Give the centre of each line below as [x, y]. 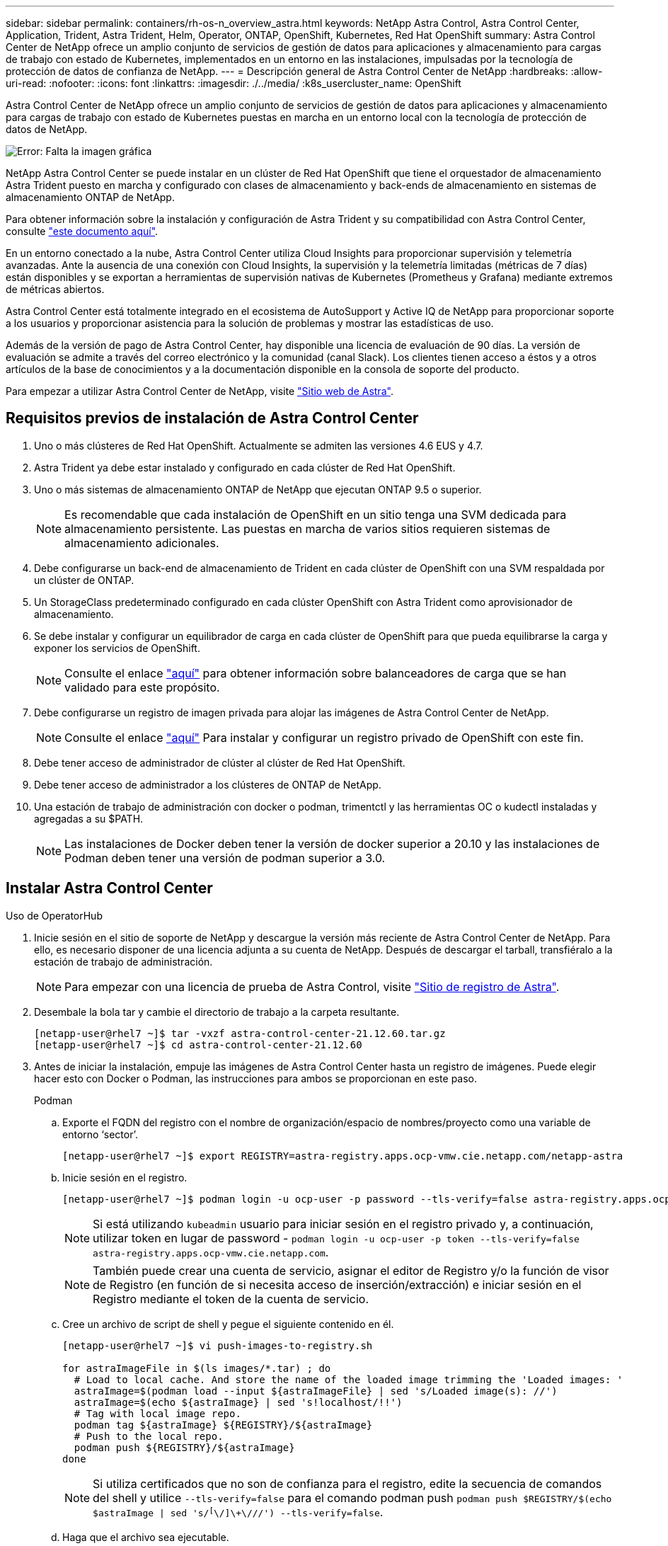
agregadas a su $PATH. [89, 818]
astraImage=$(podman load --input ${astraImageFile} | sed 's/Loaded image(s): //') [316, 1391]
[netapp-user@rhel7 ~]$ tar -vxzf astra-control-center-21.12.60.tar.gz [240, 1033]
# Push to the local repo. [149, 1436]
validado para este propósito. [142, 687]
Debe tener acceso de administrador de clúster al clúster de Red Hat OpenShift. [220, 762]
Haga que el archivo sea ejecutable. [146, 1537]
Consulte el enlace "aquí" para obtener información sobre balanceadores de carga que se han [316, 673]
